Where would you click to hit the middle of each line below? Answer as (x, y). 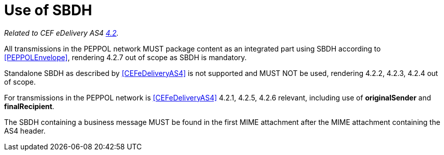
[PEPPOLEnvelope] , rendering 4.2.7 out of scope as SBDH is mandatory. (126, 57)
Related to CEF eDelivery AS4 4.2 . (61, 33)
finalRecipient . (29, 106)
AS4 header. (25, 131)
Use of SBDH (48, 10)
